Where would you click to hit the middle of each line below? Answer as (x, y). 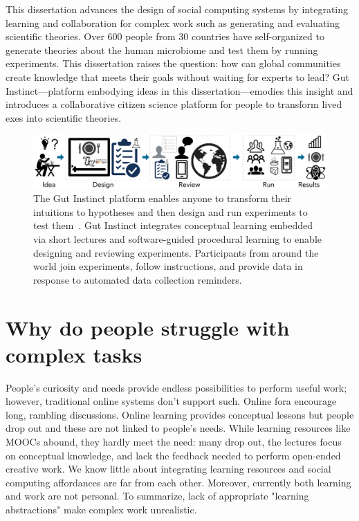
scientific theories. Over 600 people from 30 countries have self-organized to (165, 36)
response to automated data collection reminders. (138, 279)
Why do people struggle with (148, 327)
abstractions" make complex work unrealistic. (101, 509)
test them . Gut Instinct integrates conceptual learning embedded (173, 225)
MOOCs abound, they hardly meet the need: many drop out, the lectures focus (174, 442)
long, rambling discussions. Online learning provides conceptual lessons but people (180, 414)
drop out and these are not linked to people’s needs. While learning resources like (178, 428)
